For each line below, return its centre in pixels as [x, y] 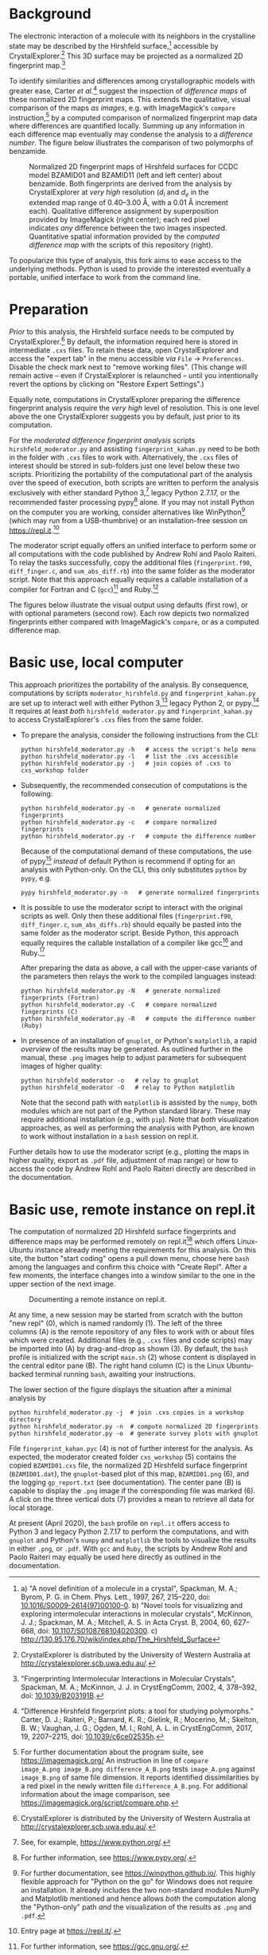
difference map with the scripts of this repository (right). [121, 245]
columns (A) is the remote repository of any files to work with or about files [132, 1332]
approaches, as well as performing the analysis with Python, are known [138, 1128]
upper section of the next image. [62, 1284]
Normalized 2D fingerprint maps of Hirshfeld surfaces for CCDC [134, 167]
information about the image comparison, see [95, 1795]
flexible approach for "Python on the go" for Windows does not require [136, 1882]
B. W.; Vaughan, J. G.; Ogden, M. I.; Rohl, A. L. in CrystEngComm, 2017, [136, 1728]
